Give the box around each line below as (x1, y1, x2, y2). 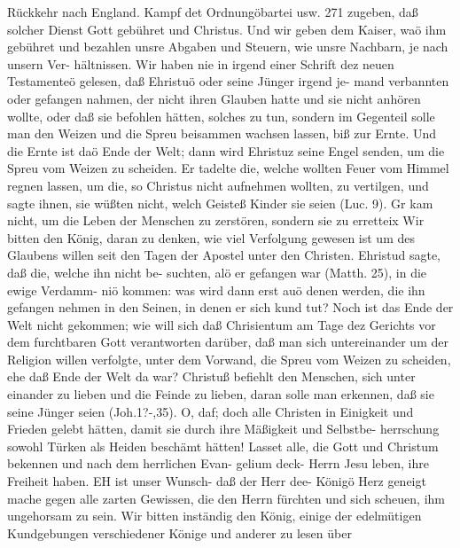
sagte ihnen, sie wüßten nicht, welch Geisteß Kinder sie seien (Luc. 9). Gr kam (7, 193, 433, 212)
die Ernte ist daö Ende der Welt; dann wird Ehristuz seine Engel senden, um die (7, 141, 445, 160)
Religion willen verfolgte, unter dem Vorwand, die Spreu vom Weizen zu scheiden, (7, 349, 451, 368)
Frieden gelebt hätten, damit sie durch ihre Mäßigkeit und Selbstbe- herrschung (7, 419, 440, 438)
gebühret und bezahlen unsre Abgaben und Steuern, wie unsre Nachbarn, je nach (7, 37, 448, 56)
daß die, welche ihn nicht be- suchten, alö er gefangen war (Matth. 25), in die (7, 262, 427, 281)
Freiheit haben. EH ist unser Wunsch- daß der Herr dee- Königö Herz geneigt (7, 472, 426, 490)
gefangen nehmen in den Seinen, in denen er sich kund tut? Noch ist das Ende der (7, 298, 454, 317)
